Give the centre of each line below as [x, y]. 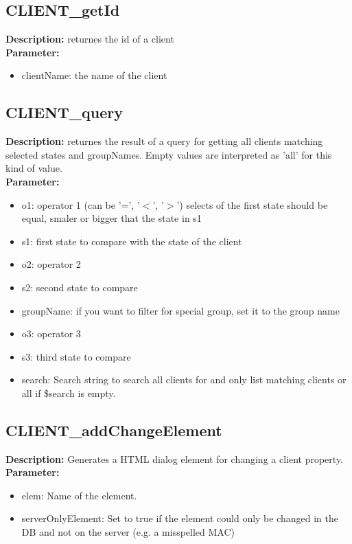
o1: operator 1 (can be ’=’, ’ [81, 204]
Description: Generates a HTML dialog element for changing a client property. [175, 458]
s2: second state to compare [80, 287]
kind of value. [34, 168]
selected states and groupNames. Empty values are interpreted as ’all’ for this [169, 154]
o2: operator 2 [51, 264]
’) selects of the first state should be [252, 204]
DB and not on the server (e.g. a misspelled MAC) [128, 532]
